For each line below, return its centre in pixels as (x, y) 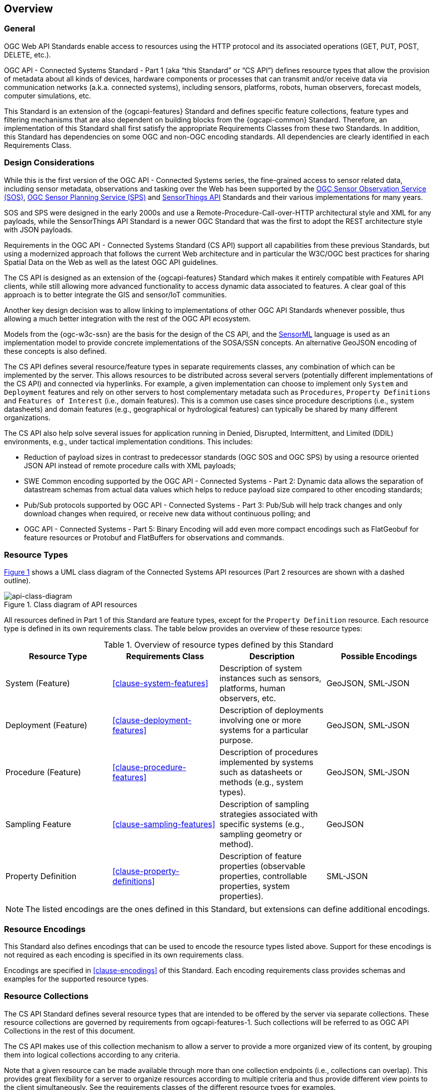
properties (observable (262, 866)
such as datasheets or (261, 772)
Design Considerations (49, 163)
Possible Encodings (379, 656)
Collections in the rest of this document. (70, 1031)
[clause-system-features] (160, 683)
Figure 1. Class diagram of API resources (71, 605)
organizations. (27, 417)
